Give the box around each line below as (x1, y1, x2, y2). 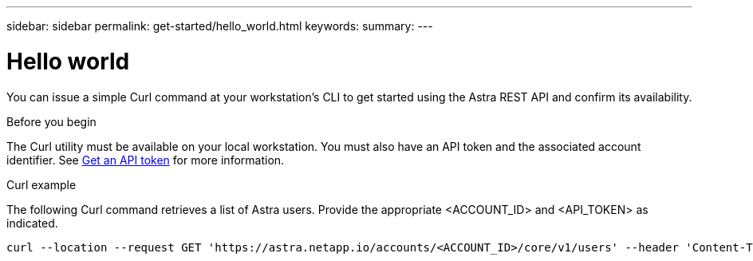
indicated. (6, 216, 58, 230)
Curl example (6, 177, 77, 192)
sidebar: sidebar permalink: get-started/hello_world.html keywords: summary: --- (6, 19, 433, 33)
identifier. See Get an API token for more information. (6, 152, 285, 167)
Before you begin (6, 114, 97, 129)
